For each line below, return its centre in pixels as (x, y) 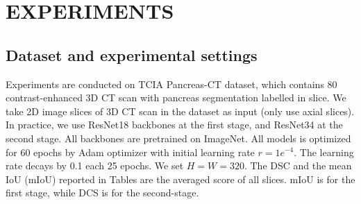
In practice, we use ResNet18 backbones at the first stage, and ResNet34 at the (174, 125)
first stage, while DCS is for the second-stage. (102, 193)
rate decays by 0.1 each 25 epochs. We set (95, 165)
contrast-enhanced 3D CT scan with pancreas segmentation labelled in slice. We (176, 97)
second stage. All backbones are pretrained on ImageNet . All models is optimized (178, 138)
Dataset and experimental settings (132, 54)
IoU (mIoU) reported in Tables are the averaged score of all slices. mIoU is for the (180, 179)
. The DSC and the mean (298, 165)
